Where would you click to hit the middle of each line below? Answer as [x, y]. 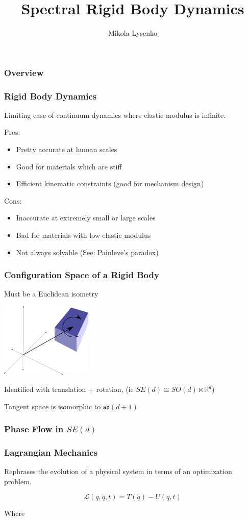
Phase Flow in [34, 429]
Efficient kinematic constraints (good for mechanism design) [110, 183]
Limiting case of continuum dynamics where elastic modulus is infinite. [115, 115]
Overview [24, 72]
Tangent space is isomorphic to [53, 406]
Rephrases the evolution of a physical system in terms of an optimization [118, 471]
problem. [18, 481]
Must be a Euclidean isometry [51, 294]
